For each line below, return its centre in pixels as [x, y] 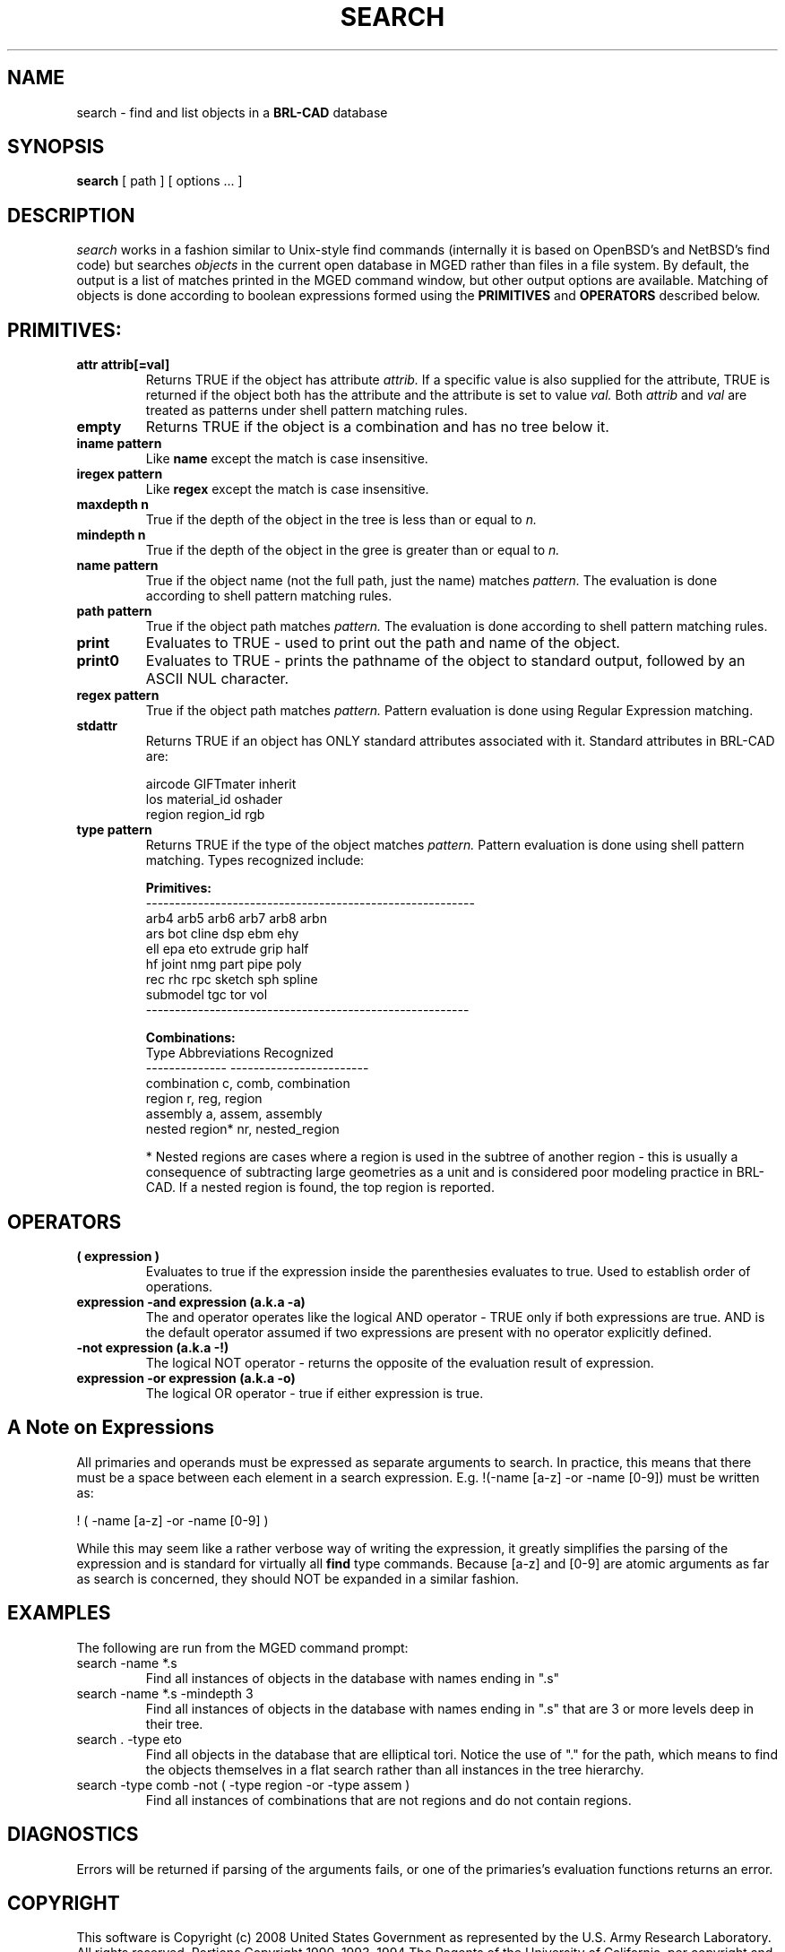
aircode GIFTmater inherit [221, 784]
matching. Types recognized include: [255, 860]
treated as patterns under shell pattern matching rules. [306, 410]
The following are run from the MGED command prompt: [242, 1647]
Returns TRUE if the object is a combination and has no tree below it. [377, 427]
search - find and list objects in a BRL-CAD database [232, 112]
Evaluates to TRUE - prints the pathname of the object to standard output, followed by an [445, 661]
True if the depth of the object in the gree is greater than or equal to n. [353, 550]
